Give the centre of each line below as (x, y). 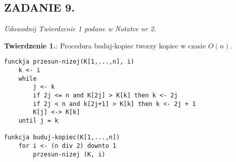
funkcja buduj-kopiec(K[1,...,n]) (62, 138)
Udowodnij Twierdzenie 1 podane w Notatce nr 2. (80, 29)
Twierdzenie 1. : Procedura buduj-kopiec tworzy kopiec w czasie (105, 45)
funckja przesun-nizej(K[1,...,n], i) (69, 62)
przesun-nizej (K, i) (69, 154)
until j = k (38, 120)
